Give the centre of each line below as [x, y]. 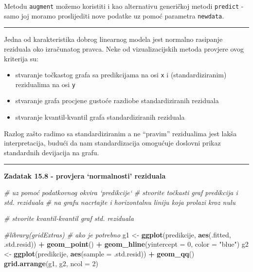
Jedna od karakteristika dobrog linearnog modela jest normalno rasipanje [113, 39]
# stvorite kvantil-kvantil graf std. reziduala [69, 218]
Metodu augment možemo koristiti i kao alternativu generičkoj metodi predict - [124, 6]
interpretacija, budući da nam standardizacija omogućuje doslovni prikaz [112, 143]
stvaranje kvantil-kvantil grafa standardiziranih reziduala [100, 117]
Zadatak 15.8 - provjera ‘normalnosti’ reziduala [85, 176]
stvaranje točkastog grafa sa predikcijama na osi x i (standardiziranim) [121, 75]
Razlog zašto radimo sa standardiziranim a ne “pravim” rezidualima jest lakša [120, 133]
